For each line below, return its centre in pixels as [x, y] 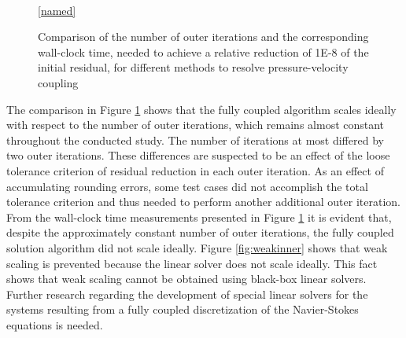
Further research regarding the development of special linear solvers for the [187, 294]
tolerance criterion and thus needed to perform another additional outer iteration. [203, 202]
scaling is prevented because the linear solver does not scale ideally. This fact [192, 263]
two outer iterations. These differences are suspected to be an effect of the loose [198, 155]
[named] [57, 10]
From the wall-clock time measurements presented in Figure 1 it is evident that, [199, 217]
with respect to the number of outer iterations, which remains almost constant [196, 125]
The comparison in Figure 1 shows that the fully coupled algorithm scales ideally [201, 109]
